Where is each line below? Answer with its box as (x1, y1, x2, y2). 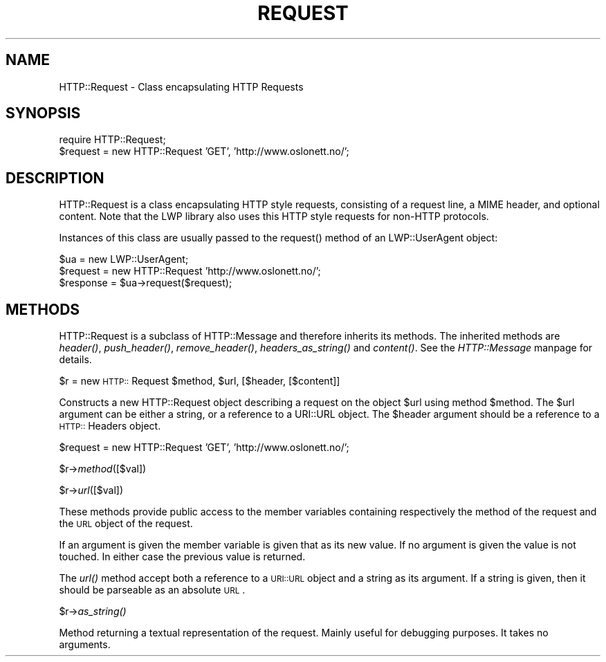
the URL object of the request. (59, 517, 193, 530)
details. (59, 353, 92, 366)
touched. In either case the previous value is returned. (59, 551, 306, 563)
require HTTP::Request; (59, 134, 166, 146)
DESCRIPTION (6, 169, 104, 187)
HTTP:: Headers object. (59, 420, 161, 432)
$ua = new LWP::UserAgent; (59, 253, 189, 266)
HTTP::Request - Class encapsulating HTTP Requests (59, 80, 304, 93)
